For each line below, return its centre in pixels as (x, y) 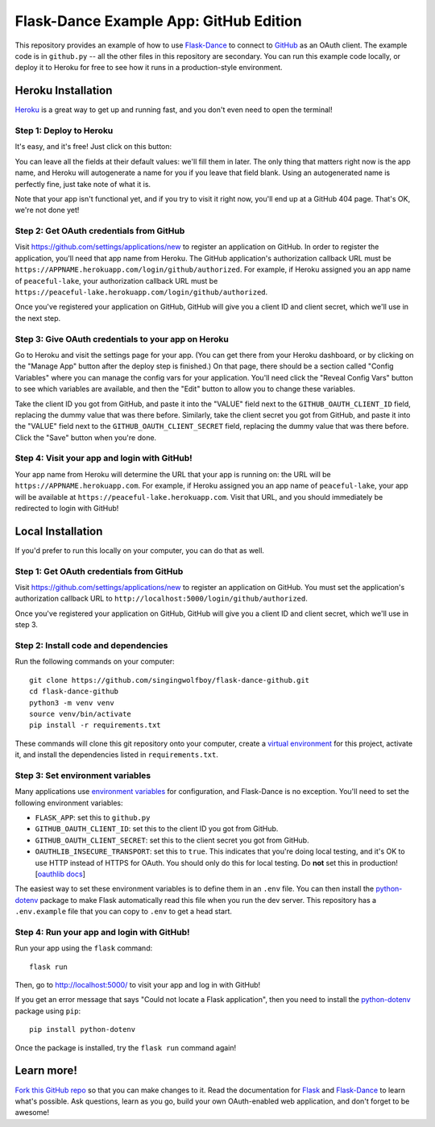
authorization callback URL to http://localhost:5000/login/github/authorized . (161, 599)
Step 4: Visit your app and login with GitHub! (104, 458)
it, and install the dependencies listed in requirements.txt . (117, 755)
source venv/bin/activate (81, 714)
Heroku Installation (64, 91)
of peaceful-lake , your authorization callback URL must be (116, 281)
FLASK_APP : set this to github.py (93, 817)
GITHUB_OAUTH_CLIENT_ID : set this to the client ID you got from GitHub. (157, 829)
